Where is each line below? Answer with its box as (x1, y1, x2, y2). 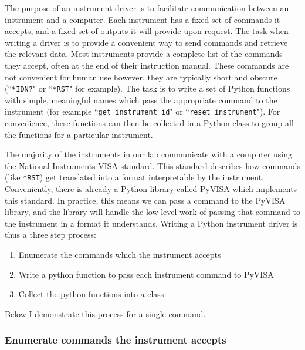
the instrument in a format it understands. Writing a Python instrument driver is (5, 217, 298, 229)
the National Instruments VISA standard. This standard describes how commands (5, 159, 300, 171)
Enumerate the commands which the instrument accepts (18, 248, 221, 261)
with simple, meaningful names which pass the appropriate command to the (5, 93, 277, 106)
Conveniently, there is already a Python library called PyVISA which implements (5, 183, 297, 195)
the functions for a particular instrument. (5, 128, 153, 140)
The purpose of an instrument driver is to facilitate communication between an (5, 2, 289, 14)
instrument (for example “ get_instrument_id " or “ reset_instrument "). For (5, 105, 280, 117)
